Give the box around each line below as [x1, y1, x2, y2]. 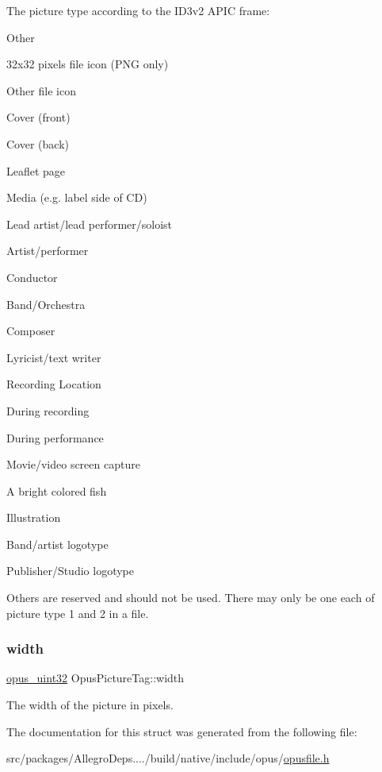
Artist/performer [6, 242, 89, 259]
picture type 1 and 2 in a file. [6, 604, 149, 621]
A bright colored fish [6, 482, 107, 499]
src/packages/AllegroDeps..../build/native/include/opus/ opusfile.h [6, 750, 330, 766]
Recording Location [6, 376, 101, 392]
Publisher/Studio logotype [6, 562, 134, 579]
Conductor [6, 268, 58, 285]
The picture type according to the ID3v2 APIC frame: [6, 2, 270, 18]
